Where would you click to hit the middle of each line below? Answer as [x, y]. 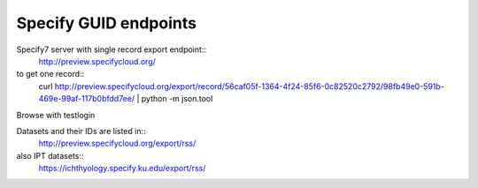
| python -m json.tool [175, 99]
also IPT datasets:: [50, 155]
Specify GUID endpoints [106, 23]
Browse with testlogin [56, 115]
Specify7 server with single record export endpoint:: [112, 49]
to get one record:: [50, 74]
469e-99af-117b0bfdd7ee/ [87, 99]
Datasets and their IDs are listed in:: [81, 131]
